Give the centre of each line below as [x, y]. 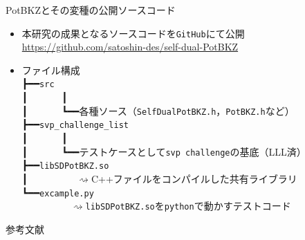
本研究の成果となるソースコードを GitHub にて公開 [133, 33]
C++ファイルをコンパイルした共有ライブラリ [194, 178]
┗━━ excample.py [58, 192]
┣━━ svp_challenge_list [75, 124]
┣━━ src [38, 83]
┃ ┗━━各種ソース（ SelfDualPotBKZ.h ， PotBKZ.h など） [158, 110]
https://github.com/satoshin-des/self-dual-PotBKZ [130, 47]
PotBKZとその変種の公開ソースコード [91, 10]
